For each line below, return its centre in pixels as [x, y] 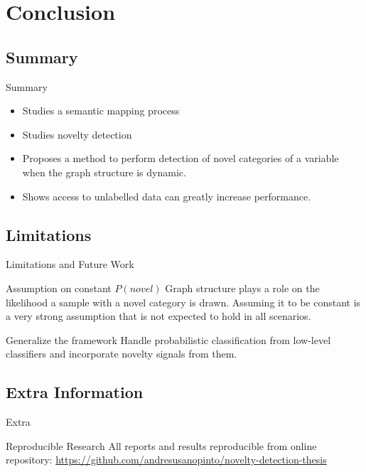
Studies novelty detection [77, 134]
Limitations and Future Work [70, 264]
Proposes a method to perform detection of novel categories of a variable [181, 158]
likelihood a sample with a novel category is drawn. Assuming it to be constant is [183, 302]
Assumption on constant [59, 288]
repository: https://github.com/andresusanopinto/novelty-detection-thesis [166, 460]
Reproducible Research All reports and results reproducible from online [161, 445]
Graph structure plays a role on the [242, 288]
